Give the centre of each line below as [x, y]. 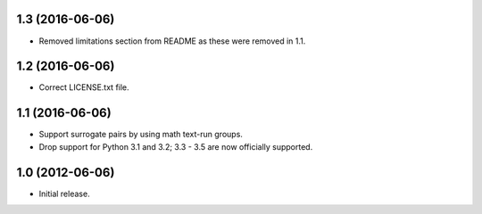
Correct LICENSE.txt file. [84, 87]
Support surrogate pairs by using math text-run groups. [141, 135]
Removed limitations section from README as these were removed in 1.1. [172, 41]
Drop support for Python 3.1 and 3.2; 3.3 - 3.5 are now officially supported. [176, 146]
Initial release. [64, 193]
